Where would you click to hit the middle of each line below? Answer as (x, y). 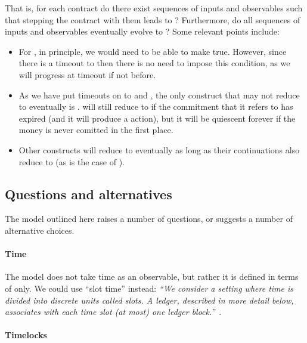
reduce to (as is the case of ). (72, 161)
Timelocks (26, 335)
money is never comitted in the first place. (96, 130)
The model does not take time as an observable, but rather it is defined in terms (152, 276)
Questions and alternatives (89, 194)
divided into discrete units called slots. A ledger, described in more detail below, (149, 300)
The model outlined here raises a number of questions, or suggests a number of (149, 219)
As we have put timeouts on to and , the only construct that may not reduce (159, 95)
